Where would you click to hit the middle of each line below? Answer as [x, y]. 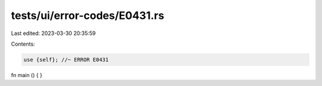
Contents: [23, 44]
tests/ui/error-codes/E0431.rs [88, 15]
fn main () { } [27, 75]
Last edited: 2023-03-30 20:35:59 [53, 33]
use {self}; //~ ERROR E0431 [66, 60]
